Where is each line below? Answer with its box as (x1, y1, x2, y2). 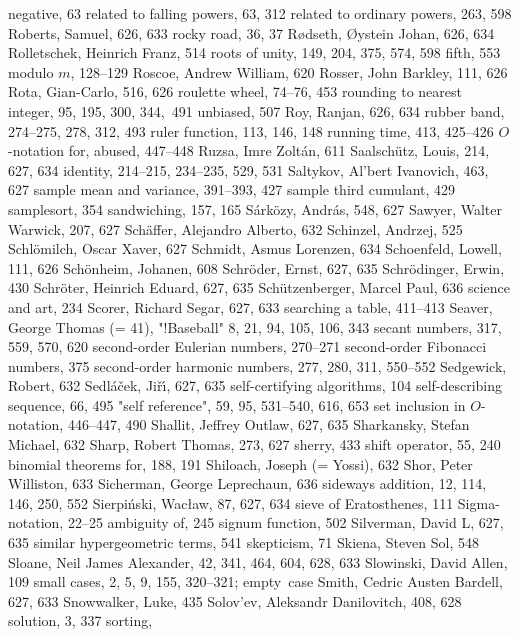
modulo (8, 61, 54, 82)
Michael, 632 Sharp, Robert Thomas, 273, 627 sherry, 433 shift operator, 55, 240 (8, 434, 501, 455)
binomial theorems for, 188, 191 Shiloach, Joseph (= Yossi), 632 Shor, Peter (8, 453, 473, 474)
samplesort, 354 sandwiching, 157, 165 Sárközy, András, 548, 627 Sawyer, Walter (8, 198, 503, 219)
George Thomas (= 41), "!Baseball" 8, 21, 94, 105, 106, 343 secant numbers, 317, (8, 316, 502, 337)
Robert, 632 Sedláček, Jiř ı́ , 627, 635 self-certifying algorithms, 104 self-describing (8, 375, 503, 396)
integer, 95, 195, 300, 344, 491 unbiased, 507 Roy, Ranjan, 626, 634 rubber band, (8, 100, 505, 121)
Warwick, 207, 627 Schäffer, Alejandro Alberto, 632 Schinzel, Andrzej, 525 (8, 218, 463, 239)
